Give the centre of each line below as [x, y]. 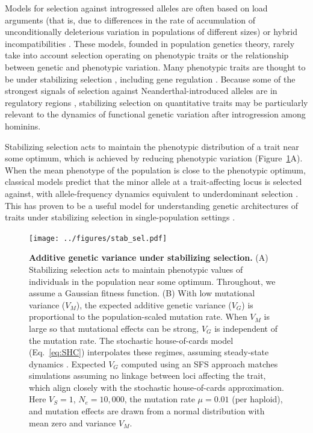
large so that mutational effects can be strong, [114, 328]
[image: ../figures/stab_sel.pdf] [98, 238]
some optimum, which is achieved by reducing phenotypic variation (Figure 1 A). [154, 158]
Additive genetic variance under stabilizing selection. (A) [149, 257]
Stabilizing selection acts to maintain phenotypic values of [136, 269]
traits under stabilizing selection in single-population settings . [120, 217]
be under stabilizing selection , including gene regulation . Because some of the [150, 79]
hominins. [23, 126]
